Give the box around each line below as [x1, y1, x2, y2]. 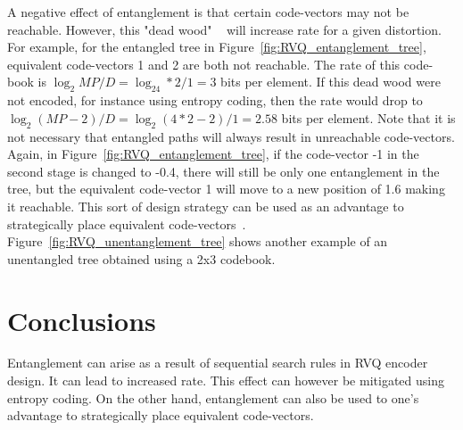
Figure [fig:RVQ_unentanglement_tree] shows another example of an [7, 232, 388, 251]
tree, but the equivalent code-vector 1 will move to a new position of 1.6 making [7, 179, 445, 198]
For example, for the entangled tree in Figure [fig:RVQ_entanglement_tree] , [7, 37, 426, 56]
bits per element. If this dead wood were [220, 72, 441, 91]
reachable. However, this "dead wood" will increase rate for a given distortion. [7, 20, 442, 38]
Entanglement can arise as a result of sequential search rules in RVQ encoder [7, 353, 428, 372]
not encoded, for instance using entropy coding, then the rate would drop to [7, 91, 423, 110]
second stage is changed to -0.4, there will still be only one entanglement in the [7, 161, 440, 180]
